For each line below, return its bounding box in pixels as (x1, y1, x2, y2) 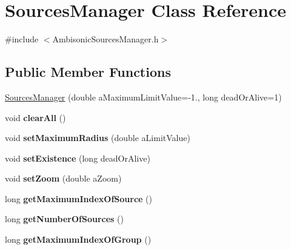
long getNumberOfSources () (5, 212, 124, 225)
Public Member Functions (5, 62, 171, 81)
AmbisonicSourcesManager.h (52, 33, 159, 45)
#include (5, 33, 39, 45)
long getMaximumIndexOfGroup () (5, 233, 152, 246)
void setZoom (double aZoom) (5, 172, 122, 185)
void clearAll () (5, 111, 66, 123)
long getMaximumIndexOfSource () (5, 192, 152, 205)
